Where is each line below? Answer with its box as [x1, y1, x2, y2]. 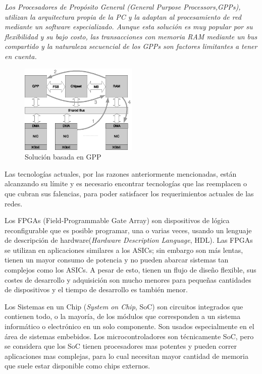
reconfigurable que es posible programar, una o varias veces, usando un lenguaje [5, 225, 252, 235]
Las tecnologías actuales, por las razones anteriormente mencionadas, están [5, 168, 237, 179]
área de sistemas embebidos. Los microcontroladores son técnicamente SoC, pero [5, 331, 254, 341]
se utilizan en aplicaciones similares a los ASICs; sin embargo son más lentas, [5, 244, 243, 255]
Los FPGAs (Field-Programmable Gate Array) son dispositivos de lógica [5, 215, 230, 226]
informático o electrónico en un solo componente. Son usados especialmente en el [5, 321, 254, 332]
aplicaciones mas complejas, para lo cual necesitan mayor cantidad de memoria [5, 350, 248, 361]
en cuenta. [5, 50, 37, 61]
